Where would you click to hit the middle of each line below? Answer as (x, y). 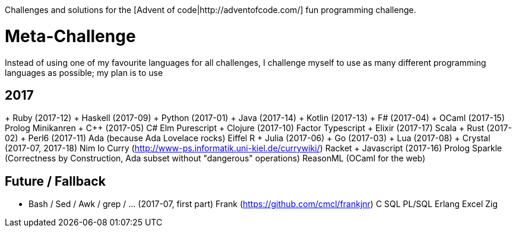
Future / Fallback (55, 181)
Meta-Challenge (70, 36)
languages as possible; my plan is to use (84, 72)
